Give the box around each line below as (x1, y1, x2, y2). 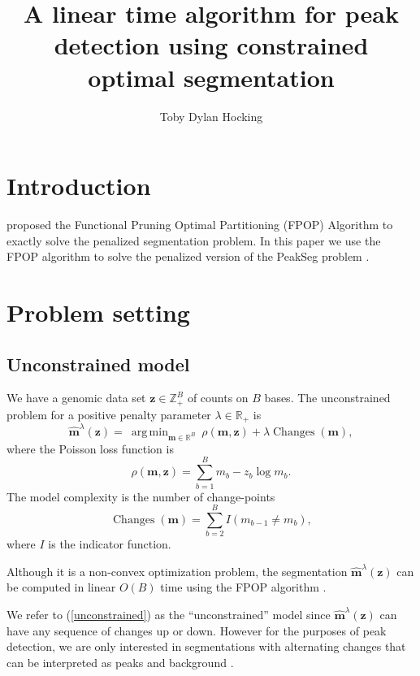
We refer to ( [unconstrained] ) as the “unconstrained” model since (6, 606, 331, 623)
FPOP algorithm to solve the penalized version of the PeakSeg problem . (6, 248, 370, 265)
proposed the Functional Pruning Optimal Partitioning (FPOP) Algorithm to (6, 216, 393, 233)
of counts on (187, 389, 249, 406)
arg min (131, 427, 168, 439)
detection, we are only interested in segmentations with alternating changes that (6, 638, 406, 655)
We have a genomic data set (6, 389, 146, 406)
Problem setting (6, 296, 190, 328)
